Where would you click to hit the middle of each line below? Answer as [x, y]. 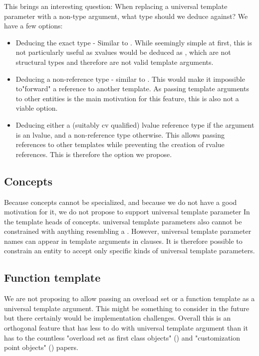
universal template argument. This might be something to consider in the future [127, 308]
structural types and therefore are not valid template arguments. [115, 62]
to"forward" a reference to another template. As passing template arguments [132, 89]
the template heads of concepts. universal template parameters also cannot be [123, 221]
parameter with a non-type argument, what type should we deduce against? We [126, 16]
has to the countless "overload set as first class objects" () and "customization [122, 337]
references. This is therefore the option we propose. [94, 154]
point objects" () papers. [41, 347]
